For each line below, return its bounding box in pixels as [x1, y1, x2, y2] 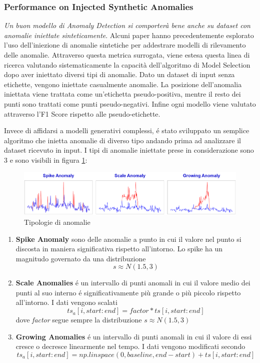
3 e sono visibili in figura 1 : [4, 154, 87, 165]
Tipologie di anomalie [24, 216, 90, 227]
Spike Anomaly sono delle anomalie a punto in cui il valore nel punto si [15, 233, 241, 244]
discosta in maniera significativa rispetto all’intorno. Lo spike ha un [15, 243, 223, 254]
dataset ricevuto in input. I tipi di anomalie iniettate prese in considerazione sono [4, 145, 254, 155]
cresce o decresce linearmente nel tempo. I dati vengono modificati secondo [15, 341, 245, 351]
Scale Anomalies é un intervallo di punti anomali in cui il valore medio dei [15, 277, 250, 288]
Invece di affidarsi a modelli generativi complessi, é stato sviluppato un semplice [4, 125, 249, 136]
